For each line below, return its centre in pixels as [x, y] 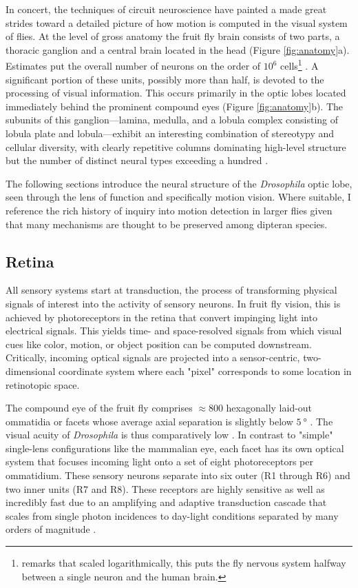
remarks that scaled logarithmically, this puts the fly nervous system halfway [184, 563]
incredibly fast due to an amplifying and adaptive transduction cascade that [166, 502]
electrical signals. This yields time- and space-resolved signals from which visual [174, 331]
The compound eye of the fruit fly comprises [99, 408]
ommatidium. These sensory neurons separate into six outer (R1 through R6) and [178, 475]
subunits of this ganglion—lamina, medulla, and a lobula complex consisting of [172, 120]
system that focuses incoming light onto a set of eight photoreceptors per [159, 462]
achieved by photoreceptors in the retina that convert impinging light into [161, 317]
